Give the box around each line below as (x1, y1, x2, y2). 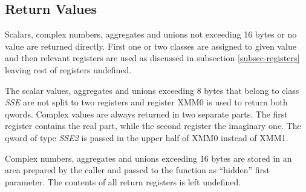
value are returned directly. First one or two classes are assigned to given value (5, 39, 296, 52)
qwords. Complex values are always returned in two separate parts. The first (5, 107, 288, 120)
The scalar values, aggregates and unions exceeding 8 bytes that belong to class (5, 84, 299, 96)
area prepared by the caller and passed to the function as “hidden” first (5, 164, 270, 176)
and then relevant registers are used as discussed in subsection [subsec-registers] (5, 51, 300, 64)
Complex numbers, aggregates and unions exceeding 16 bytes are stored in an (5, 151, 292, 164)
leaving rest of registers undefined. (5, 63, 132, 76)
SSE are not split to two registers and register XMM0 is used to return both (5, 96, 288, 108)
